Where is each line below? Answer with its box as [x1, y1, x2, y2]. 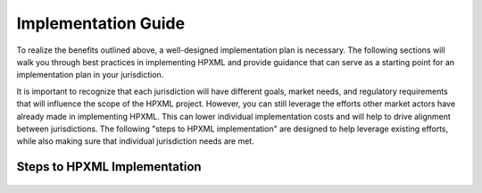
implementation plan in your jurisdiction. [16, 70, 164, 80]
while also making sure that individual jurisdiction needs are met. [16, 136, 254, 147]
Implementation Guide [16, 13, 186, 33]
